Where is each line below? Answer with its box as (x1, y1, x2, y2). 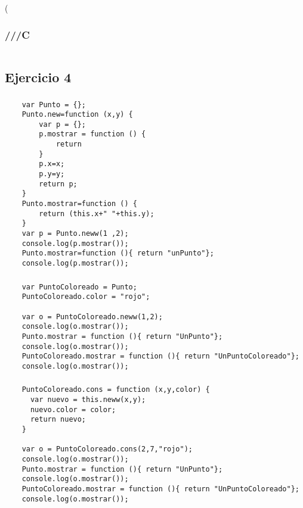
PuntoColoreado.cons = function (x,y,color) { (21, 385, 210, 394)
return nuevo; (30, 415, 86, 424)
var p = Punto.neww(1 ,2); (21, 229, 129, 238)
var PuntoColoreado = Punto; (21, 282, 137, 291)
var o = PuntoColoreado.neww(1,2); (21, 312, 163, 321)
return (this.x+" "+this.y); (39, 209, 154, 218)
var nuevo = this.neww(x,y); (30, 395, 146, 404)
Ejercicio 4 (5, 68, 72, 86)
